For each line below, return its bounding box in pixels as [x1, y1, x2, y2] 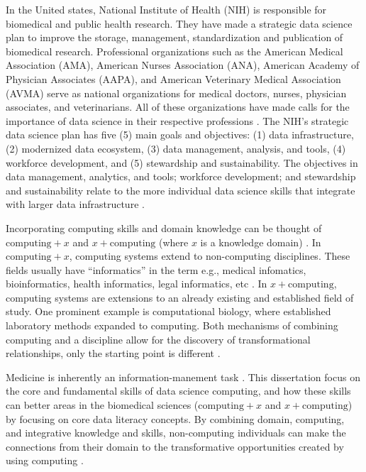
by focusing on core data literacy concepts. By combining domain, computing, [6, 411, 345, 426]
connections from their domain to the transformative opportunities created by [6, 439, 344, 454]
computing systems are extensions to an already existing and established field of [6, 290, 354, 304]
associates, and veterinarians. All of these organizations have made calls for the [6, 99, 350, 114]
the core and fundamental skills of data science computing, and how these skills [6, 383, 351, 398]
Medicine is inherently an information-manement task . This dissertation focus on [6, 369, 360, 384]
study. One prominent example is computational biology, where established [6, 304, 331, 319]
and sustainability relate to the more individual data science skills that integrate [6, 182, 355, 197]
